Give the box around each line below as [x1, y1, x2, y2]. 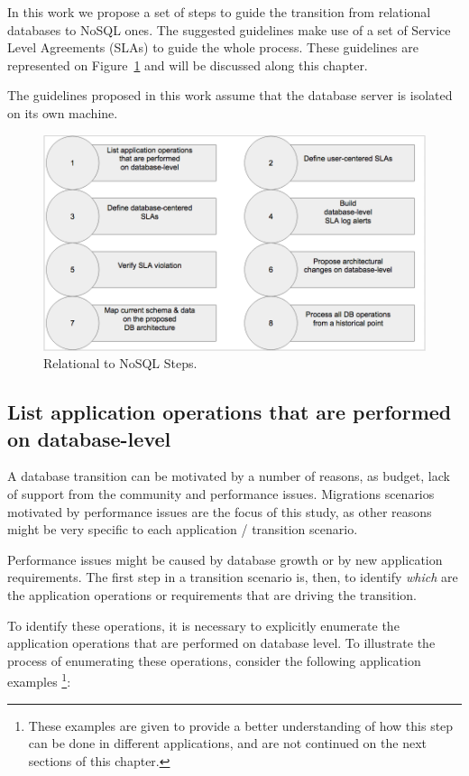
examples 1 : [7, 670, 71, 691]
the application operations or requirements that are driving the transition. [7, 586, 418, 605]
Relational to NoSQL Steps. [43, 354, 198, 373]
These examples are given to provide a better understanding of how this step [28, 716, 454, 734]
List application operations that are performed [7, 398, 452, 426]
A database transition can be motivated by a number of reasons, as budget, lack [7, 467, 450, 485]
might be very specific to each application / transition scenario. [7, 520, 358, 539]
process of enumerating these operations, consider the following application [7, 651, 421, 670]
